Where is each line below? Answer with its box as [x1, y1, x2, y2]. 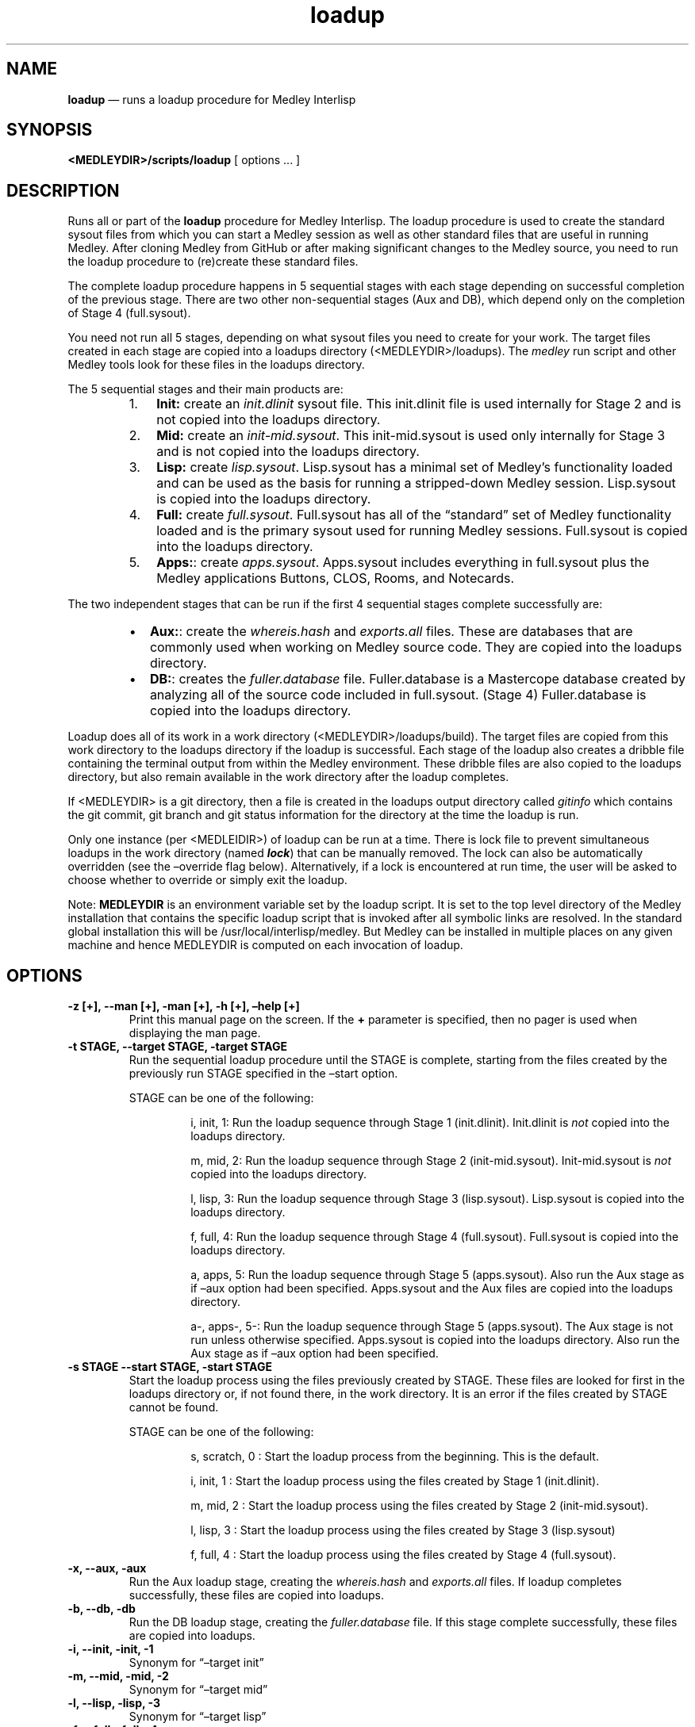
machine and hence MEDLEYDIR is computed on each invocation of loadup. [67, 938, 463, 952]
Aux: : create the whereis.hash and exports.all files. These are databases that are [149, 623, 633, 640]
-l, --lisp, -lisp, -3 [67, 1696, 161, 1710]
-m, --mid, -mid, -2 [67, 1669, 169, 1683]
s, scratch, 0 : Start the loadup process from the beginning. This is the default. [190, 1449, 599, 1464]
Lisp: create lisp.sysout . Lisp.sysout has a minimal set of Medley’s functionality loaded [156, 459, 673, 476]
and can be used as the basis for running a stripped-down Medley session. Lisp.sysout [156, 475, 676, 492]
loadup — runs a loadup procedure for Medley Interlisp [67, 92, 356, 106]
